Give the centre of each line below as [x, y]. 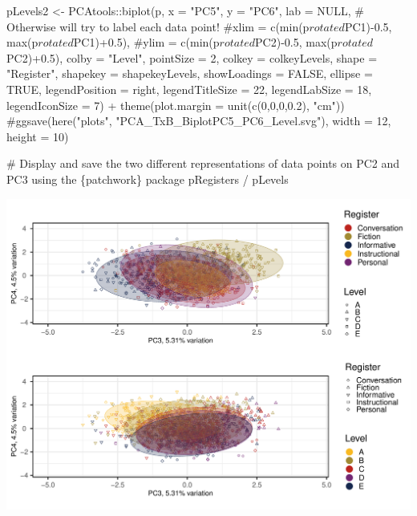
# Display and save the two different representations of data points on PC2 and [203, 163]
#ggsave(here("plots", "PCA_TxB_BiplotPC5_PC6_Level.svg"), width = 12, [199, 121]
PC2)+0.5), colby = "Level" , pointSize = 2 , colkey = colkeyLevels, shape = [192, 57]
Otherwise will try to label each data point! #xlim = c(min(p [158, 26]
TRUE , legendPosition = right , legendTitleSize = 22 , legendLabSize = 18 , [189, 89]
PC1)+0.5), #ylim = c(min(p [146, 42]
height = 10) [38, 136]
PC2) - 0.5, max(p [296, 42]
